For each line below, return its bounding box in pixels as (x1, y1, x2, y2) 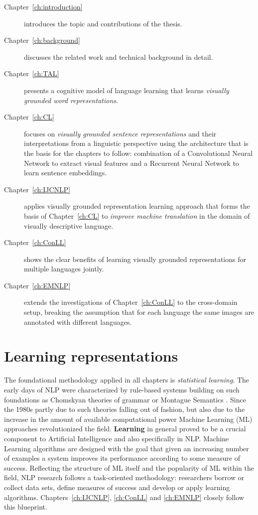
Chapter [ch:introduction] (4, 1, 83, 11)
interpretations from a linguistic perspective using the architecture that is (24, 138, 249, 148)
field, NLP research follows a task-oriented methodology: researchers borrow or (4, 472, 245, 483)
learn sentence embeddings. (24, 167, 107, 178)
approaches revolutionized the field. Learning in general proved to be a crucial (4, 423, 246, 434)
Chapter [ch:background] (4, 35, 80, 45)
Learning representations (4, 346, 178, 366)
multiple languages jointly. (24, 263, 104, 274)
